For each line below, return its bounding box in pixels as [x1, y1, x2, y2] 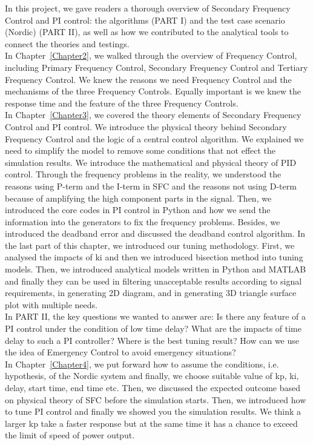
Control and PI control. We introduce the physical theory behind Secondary [5, 120, 287, 133]
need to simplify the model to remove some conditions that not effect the [5, 144, 276, 157]
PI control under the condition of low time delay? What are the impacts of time [5, 322, 301, 335]
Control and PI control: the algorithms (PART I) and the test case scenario [5, 13, 285, 26]
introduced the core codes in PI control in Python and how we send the [5, 203, 271, 216]
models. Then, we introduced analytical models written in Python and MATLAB [5, 263, 306, 275]
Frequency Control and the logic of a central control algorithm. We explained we [5, 132, 304, 145]
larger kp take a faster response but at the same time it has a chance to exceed [5, 417, 298, 429]
